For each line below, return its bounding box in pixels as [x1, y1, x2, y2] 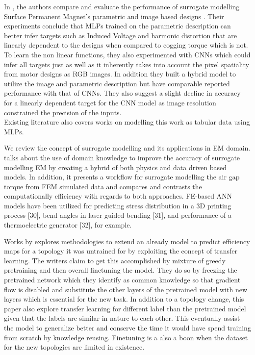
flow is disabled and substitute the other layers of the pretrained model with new [4, 284, 247, 294]
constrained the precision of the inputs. [4, 107, 122, 117]
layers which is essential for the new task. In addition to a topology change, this [4, 294, 244, 304]
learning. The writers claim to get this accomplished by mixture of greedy [4, 255, 226, 265]
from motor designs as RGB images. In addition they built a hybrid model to [4, 69, 236, 79]
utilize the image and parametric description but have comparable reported [4, 78, 230, 88]
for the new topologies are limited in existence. [4, 342, 145, 352]
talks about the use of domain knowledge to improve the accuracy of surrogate [4, 152, 240, 162]
